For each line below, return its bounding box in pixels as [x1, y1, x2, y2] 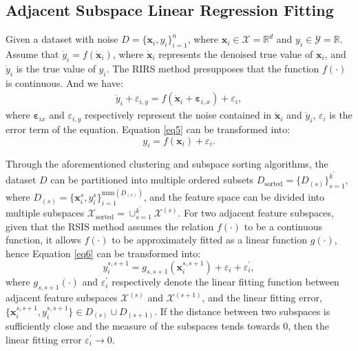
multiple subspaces [6, 205, 85, 220]
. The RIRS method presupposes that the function [106, 61, 319, 75]
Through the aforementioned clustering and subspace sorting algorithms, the [6, 157, 328, 171]
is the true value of [16, 61, 96, 75]
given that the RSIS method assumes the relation [6, 219, 214, 233]
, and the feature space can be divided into [143, 190, 325, 204]
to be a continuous [244, 219, 323, 233]
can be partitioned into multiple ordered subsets [50, 172, 254, 187]
